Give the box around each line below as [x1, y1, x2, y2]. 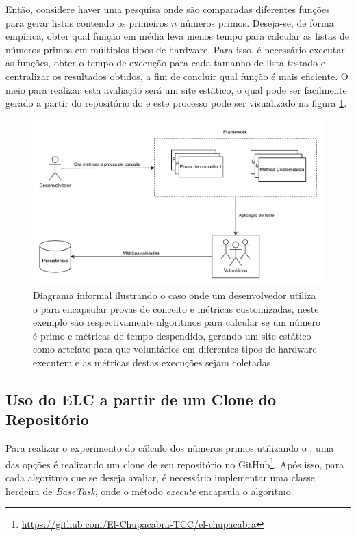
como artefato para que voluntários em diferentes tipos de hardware [33, 342, 317, 356]
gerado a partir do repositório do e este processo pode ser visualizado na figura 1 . [5, 96, 347, 110]
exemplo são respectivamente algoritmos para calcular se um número [33, 315, 321, 329]
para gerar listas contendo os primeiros [5, 15, 168, 29]
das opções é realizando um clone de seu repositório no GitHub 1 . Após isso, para [5, 455, 344, 471]
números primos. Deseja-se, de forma [180, 15, 334, 29]
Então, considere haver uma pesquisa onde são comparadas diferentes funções [5, 2, 330, 16]
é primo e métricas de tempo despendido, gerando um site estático [33, 328, 311, 342]
